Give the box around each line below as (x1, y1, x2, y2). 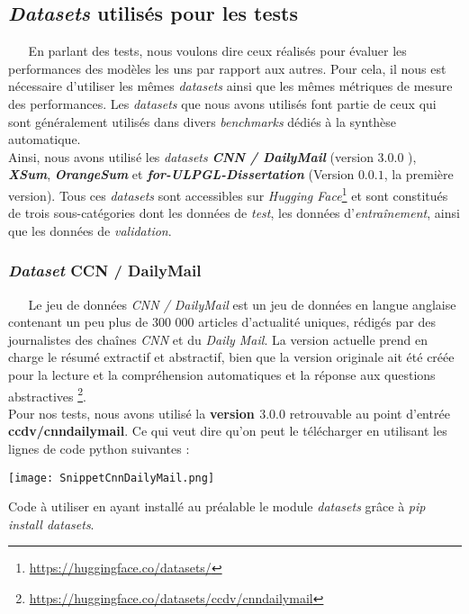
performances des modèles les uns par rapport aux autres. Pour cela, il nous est (8, 59, 446, 77)
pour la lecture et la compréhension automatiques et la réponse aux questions (8, 365, 436, 384)
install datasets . (8, 514, 95, 533)
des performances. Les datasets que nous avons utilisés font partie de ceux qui (8, 94, 437, 113)
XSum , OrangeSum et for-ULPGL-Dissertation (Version (8, 165, 355, 184)
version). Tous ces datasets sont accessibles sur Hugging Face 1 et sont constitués (8, 183, 448, 204)
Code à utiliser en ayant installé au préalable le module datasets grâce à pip (8, 497, 426, 516)
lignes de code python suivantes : (8, 439, 190, 458)
